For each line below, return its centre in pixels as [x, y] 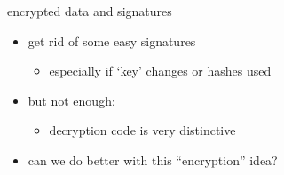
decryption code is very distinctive [142, 130]
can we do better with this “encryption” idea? [153, 159]
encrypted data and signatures [90, 11]
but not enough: [71, 100]
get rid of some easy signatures [112, 40]
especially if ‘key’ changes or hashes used [160, 71]
